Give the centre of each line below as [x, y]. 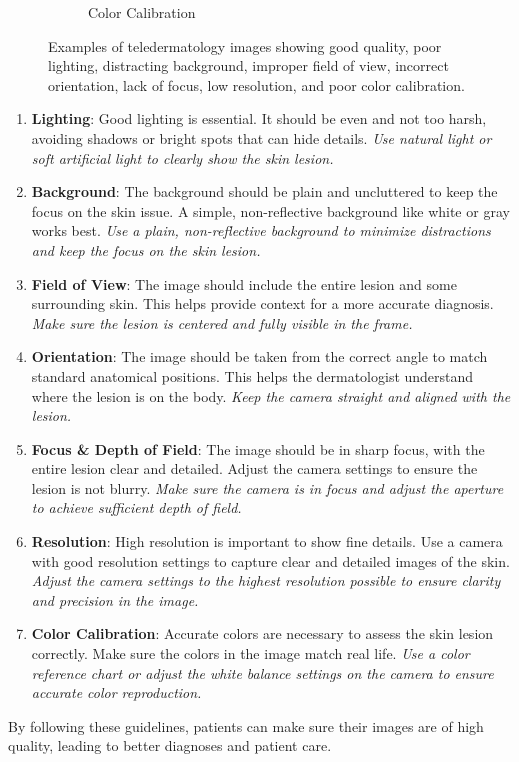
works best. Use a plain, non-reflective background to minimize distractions [261, 230]
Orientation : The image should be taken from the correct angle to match [259, 356]
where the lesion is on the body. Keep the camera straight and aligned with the [271, 395]
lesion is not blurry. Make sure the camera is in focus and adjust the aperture [267, 487]
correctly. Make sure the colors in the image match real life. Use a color [250, 653]
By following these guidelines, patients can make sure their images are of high [246, 725]
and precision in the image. [115, 599]
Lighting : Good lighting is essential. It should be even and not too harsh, [259, 118]
